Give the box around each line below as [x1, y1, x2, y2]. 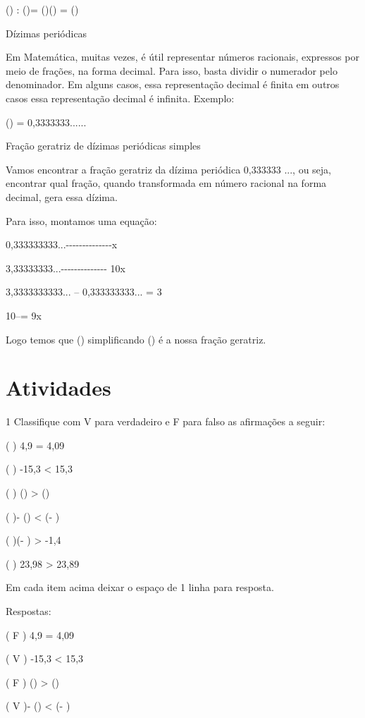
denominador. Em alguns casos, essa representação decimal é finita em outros [6, 77, 340, 92]
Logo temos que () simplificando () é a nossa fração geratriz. [6, 331, 266, 346]
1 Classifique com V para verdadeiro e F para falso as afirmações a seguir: [6, 414, 326, 429]
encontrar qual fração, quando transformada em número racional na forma [6, 176, 327, 190]
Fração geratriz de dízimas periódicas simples [6, 138, 201, 153]
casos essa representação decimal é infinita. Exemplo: [6, 90, 235, 105]
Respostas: [6, 603, 51, 618]
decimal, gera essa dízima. [6, 189, 118, 204]
